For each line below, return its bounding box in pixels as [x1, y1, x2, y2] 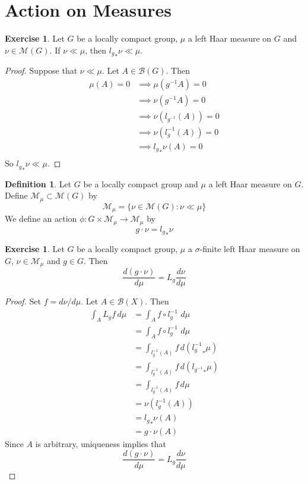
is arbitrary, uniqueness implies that [35, 437, 166, 450]
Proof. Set [5, 295, 41, 307]
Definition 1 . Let [5, 177, 72, 190]
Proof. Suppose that [5, 64, 78, 77]
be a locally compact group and [83, 177, 198, 190]
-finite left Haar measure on [199, 243, 300, 255]
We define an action [5, 212, 77, 225]
